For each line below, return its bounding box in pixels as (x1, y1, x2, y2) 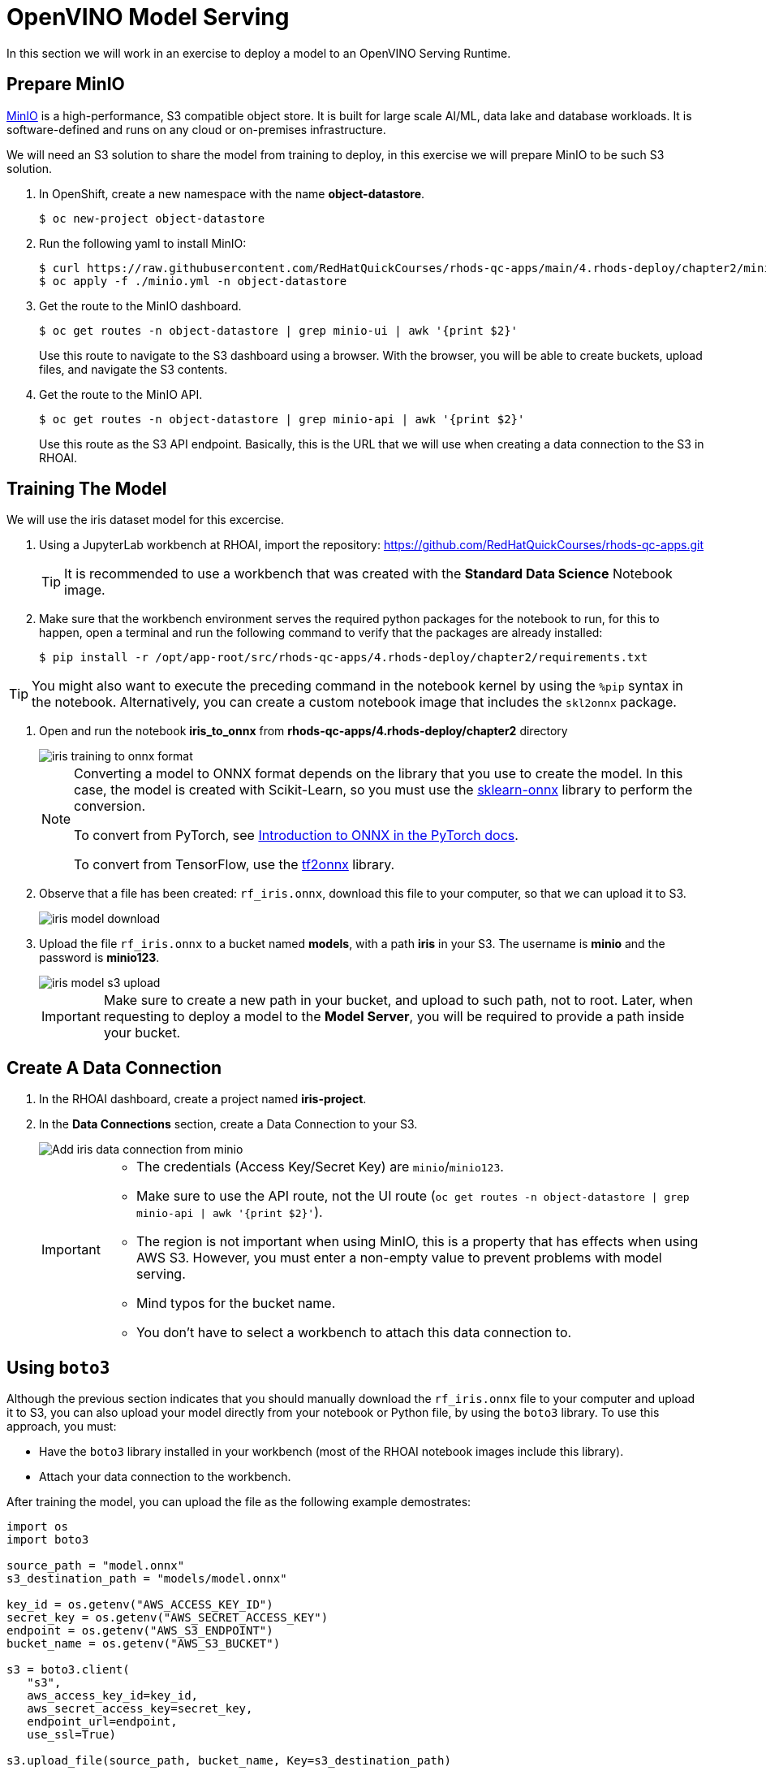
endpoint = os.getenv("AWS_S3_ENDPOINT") (6, 1624, 273, 1638)
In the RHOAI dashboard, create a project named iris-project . (39, 1092, 367, 1106)
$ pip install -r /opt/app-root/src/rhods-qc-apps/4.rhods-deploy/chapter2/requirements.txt (39, 651, 648, 665)
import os (6, 1520, 68, 1534)
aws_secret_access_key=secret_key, (27, 1702, 253, 1716)
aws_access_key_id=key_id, (27, 1689, 199, 1703)
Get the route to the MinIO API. (39, 387, 203, 401)
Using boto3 (6, 1357, 110, 1378)
